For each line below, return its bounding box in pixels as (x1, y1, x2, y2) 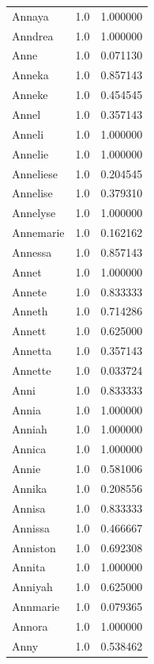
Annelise (12, 185, 53, 201)
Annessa (12, 243, 52, 260)
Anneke (12, 86, 48, 103)
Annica (12, 441, 47, 457)
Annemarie (12, 224, 65, 241)
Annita (12, 559, 46, 575)
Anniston (12, 539, 56, 555)
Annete (12, 283, 47, 300)
